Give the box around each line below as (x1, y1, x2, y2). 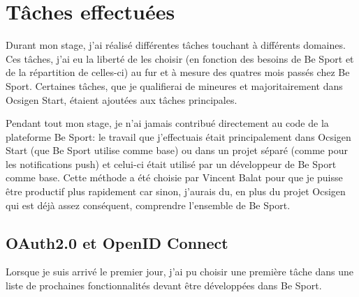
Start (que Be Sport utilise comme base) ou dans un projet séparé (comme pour (6, 143, 348, 158)
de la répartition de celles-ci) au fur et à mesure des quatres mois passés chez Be (6, 65, 350, 79)
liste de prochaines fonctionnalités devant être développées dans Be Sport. (6, 278, 322, 293)
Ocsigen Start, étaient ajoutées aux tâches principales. (6, 92, 237, 107)
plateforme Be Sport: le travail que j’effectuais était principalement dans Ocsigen (6, 129, 351, 144)
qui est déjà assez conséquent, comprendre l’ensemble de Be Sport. (6, 197, 291, 212)
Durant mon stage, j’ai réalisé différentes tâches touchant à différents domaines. (6, 38, 346, 52)
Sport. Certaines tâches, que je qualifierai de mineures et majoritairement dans (6, 78, 343, 93)
